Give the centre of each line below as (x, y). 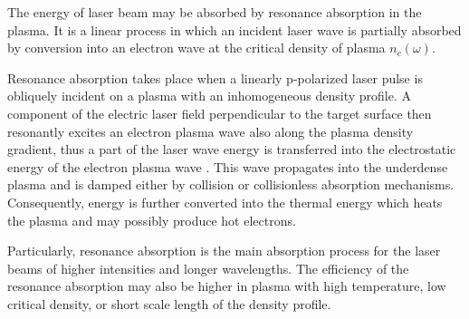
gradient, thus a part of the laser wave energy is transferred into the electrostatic (232, 149)
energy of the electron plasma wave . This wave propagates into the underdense (228, 166)
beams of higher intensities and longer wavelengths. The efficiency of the (208, 268)
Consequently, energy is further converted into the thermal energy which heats (225, 202)
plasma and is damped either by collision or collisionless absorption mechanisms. (231, 184)
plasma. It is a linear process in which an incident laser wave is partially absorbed (234, 29)
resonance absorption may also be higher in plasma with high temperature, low (227, 286)
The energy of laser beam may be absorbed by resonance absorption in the (215, 12)
